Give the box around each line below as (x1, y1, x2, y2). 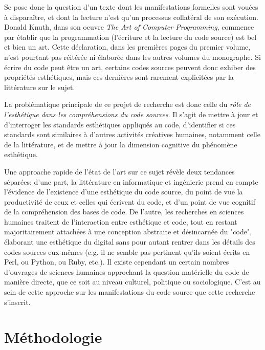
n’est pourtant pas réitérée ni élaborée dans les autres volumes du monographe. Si (4, 51, 261, 62)
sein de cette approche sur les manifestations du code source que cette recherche (4, 287, 255, 297)
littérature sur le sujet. (4, 81, 75, 92)
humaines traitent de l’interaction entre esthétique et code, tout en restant (4, 216, 237, 227)
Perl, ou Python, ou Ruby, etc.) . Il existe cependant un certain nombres (4, 256, 229, 267)
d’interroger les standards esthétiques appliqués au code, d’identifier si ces (4, 119, 236, 129)
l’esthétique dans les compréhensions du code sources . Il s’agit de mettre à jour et (4, 108, 258, 119)
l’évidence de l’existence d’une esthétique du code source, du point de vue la (4, 186, 243, 197)
